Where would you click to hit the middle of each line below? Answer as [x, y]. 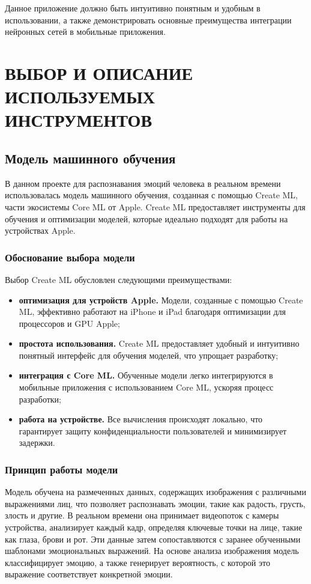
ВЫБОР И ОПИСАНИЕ [99, 72]
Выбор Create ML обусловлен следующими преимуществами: [119, 279]
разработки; [40, 399]
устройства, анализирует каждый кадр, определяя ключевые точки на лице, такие [154, 527]
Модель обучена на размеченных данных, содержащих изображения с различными [155, 492]
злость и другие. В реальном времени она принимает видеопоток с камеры [142, 515]
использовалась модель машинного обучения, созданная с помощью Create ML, [151, 195]
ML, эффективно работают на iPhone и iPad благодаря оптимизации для [152, 312]
